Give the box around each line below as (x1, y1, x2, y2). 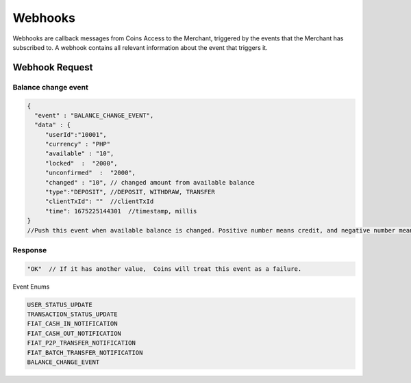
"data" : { (34, 121, 71, 129)
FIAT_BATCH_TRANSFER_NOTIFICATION (27, 349, 143, 356)
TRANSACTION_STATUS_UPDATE (27, 311, 118, 318)
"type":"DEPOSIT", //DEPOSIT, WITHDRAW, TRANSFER (45, 188, 215, 196)
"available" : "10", (45, 150, 114, 157)
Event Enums (12, 282, 50, 291)
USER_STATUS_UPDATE (27, 301, 92, 308)
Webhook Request (12, 62, 93, 73)
